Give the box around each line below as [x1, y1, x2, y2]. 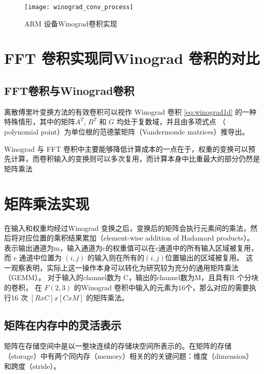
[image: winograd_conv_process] [24, 4, 134, 11]
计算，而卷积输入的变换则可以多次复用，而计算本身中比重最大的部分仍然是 [11, 153, 260, 164]
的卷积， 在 [4, 282, 42, 293]
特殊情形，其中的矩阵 [4, 116, 75, 127]
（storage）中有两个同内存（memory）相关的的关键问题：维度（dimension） [4, 351, 253, 361]
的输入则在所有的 [87, 252, 145, 263]
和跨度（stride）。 [4, 360, 61, 371]
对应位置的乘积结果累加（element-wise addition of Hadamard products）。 [18, 232, 254, 243]
